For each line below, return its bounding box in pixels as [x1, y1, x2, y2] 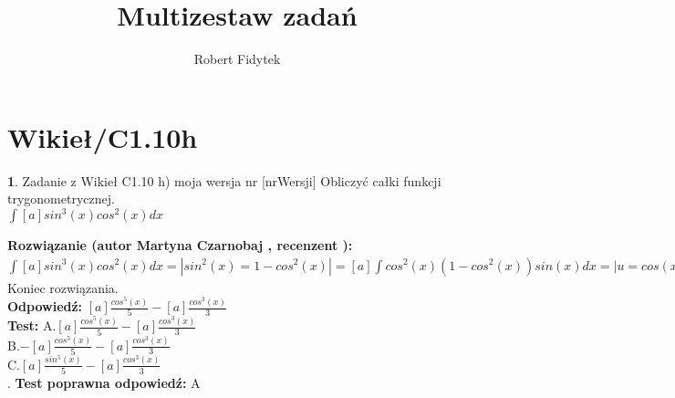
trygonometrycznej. [7, 189, 115, 208]
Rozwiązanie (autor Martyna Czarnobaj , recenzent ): [7, 235, 353, 254]
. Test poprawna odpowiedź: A [7, 373, 201, 393]
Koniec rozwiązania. [7, 278, 119, 297]
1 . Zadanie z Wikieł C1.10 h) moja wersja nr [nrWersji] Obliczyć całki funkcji [7, 171, 441, 190]
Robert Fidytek [193, 49, 281, 68]
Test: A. [7, 316, 57, 335]
